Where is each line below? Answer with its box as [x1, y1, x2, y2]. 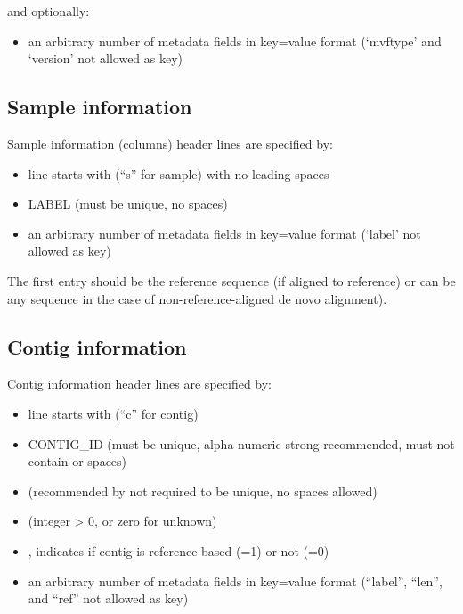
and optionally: [7, 2, 90, 20]
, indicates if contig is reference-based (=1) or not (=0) [28, 541, 329, 560]
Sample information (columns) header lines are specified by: [7, 134, 333, 152]
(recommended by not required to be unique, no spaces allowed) [28, 481, 378, 500]
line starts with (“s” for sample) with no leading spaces [28, 164, 329, 183]
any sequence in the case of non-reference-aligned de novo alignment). [7, 289, 387, 307]
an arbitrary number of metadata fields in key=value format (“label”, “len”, [28, 571, 443, 590]
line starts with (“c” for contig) [28, 404, 199, 422]
